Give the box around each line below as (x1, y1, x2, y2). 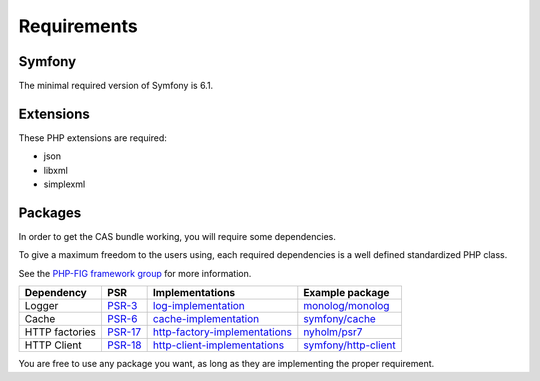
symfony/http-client (303, 338, 396, 352)
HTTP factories (24, 325, 97, 339)
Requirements (18, 15, 139, 37)
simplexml (43, 178, 86, 190)
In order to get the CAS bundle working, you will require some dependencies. (18, 231, 337, 243)
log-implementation (152, 299, 245, 313)
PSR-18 (106, 338, 142, 352)
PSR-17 (106, 325, 142, 339)
